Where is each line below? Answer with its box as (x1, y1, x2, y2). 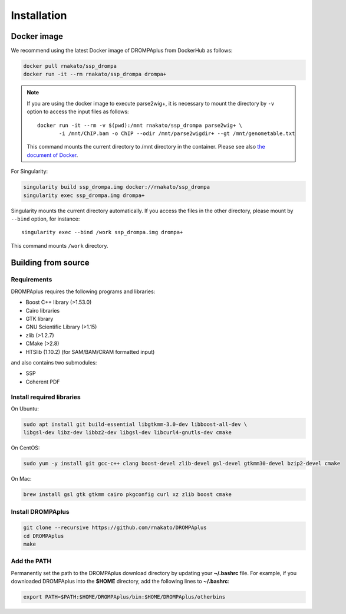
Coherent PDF (25, 378, 60, 385)
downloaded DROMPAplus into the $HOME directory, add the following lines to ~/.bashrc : (11, 578, 230, 585)
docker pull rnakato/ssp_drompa (23, 63, 117, 70)
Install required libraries (11, 393, 81, 401)
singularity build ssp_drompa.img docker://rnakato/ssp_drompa (23, 183, 210, 191)
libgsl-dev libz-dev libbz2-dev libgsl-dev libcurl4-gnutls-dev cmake (23, 429, 232, 436)
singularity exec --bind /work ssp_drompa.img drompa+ (21, 229, 183, 236)
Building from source (11, 257, 90, 268)
